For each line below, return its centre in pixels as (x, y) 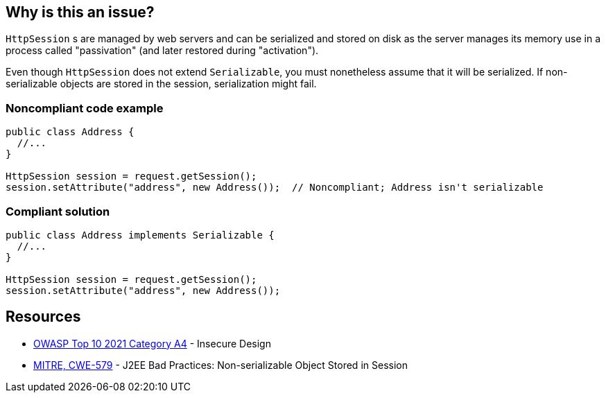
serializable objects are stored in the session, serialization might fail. (161, 84)
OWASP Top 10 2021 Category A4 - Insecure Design (152, 343)
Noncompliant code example (85, 108)
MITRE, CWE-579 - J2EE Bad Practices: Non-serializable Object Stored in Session (220, 365)
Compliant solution (58, 211)
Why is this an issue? (80, 12)
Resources (43, 317)
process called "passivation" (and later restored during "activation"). (162, 51)
